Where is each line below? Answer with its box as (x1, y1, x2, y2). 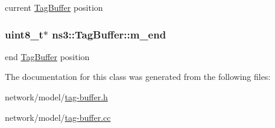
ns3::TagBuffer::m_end (52, 26, 166, 41)
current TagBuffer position (5, 1, 103, 13)
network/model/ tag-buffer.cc (5, 111, 111, 123)
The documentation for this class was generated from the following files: (5, 70, 271, 83)
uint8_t (5, 26, 43, 41)
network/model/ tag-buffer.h (5, 91, 108, 103)
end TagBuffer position (5, 50, 90, 62)
